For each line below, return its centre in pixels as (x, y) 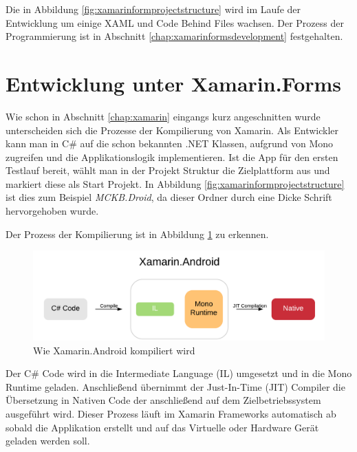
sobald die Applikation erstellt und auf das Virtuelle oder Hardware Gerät (162, 427)
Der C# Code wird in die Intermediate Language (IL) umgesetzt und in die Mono (179, 373)
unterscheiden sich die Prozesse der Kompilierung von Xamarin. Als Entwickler (172, 130)
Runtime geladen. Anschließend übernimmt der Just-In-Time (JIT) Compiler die (175, 386)
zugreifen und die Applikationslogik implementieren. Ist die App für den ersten (172, 157)
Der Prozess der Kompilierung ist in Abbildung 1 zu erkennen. (137, 234)
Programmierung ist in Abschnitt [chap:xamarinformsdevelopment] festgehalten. (174, 36)
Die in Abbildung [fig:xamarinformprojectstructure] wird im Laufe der (153, 9)
